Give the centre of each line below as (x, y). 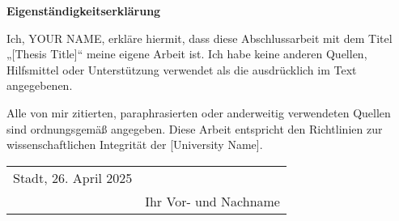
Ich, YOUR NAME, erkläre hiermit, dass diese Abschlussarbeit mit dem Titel (199, 38)
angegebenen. (40, 85)
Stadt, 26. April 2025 (73, 177)
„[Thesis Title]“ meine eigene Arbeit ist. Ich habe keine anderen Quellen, (187, 54)
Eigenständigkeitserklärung (84, 11)
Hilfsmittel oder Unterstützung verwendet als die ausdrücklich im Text (182, 69)
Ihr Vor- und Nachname (212, 201)
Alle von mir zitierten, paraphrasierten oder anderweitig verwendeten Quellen (199, 112)
